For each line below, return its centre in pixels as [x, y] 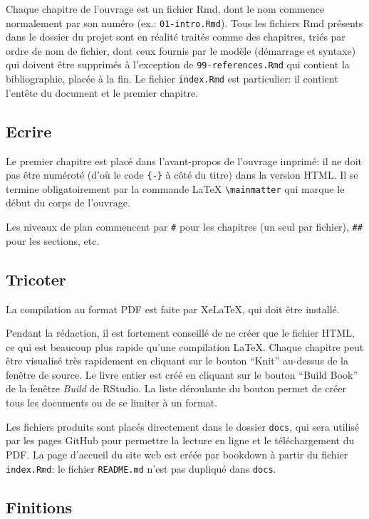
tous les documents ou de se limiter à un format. [112, 403]
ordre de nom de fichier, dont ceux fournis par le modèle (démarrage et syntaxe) [181, 50]
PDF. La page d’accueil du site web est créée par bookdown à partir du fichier [177, 454]
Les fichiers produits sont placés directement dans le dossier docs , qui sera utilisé [183, 426]
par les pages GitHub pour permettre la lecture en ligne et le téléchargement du [180, 440]
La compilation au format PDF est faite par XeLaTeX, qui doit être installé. [173, 309]
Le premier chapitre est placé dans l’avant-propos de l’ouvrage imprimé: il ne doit [184, 161]
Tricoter [36, 279]
